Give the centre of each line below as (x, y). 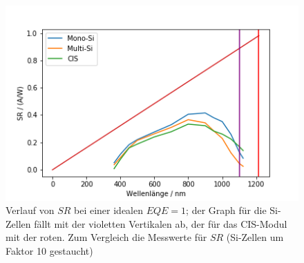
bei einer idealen (109, 210)
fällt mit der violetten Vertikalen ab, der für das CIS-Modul (161, 223)
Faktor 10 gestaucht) (49, 251)
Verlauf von (30, 210)
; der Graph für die (226, 210)
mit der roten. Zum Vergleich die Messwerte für (106, 237)
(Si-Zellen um (255, 237)
